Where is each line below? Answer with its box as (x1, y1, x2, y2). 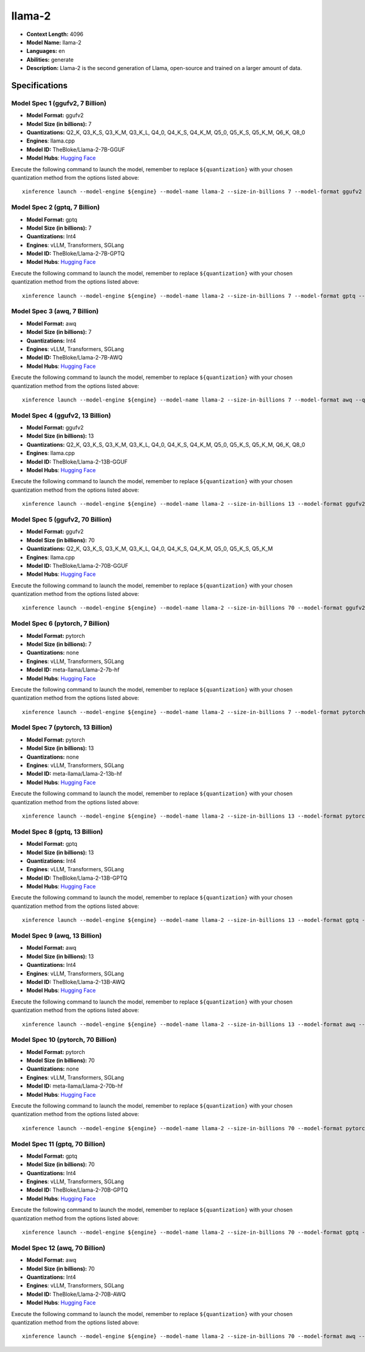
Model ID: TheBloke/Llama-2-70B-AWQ (26, 1290, 126, 1298)
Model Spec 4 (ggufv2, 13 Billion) (11, 411, 111, 420)
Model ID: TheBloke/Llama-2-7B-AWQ (26, 354, 123, 361)
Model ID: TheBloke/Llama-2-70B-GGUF (26, 562, 129, 569)
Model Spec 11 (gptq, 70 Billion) (11, 1139, 106, 1148)
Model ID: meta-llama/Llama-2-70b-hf (26, 1082, 123, 1090)
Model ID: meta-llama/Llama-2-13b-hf (26, 770, 122, 777)
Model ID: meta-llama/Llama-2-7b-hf (26, 666, 120, 673)
